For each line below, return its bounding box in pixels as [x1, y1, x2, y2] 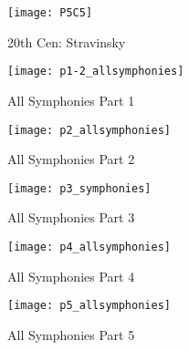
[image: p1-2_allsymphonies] [7, 65, 184, 78]
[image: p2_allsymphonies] [7, 123, 171, 137]
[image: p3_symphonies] [7, 181, 152, 195]
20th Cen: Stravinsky [7, 32, 126, 51]
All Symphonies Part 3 [7, 208, 135, 227]
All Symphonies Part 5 [7, 324, 135, 344]
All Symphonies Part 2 [7, 149, 135, 169]
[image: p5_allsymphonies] [7, 299, 171, 313]
